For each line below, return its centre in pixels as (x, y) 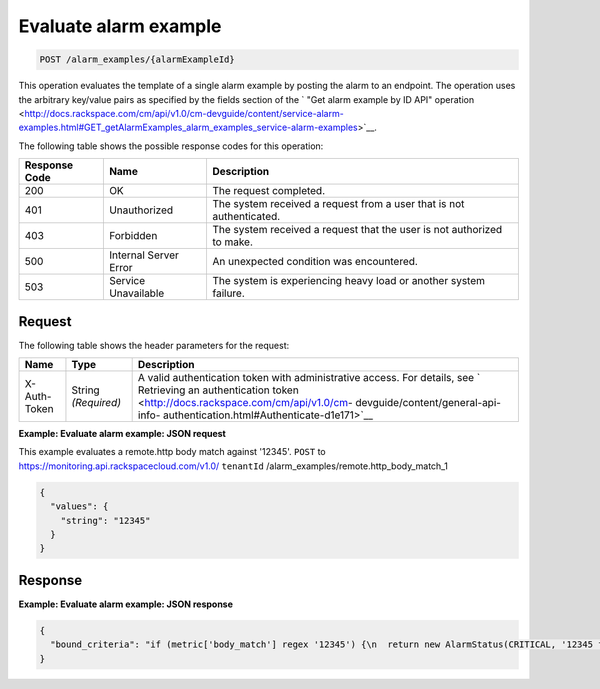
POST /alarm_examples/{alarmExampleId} (137, 59)
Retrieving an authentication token (218, 390)
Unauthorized (141, 210)
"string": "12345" (105, 520)
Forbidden (133, 236)
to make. (232, 242)
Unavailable (136, 293)
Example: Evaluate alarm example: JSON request (122, 433)
